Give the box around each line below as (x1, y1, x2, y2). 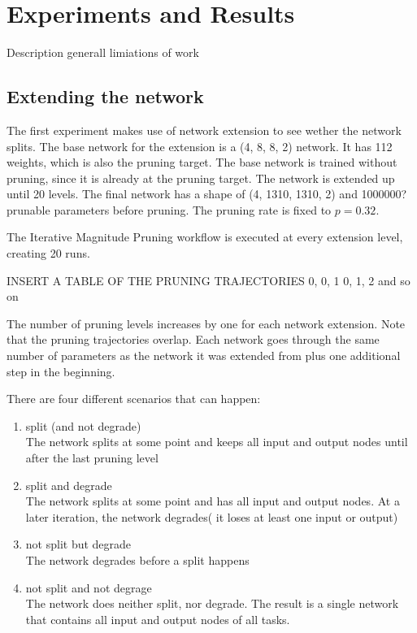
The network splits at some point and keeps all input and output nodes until (25, 433, 408, 450)
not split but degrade (25, 535, 132, 553)
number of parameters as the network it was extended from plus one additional (7, 347, 401, 364)
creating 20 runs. (7, 245, 90, 262)
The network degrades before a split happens (25, 551, 250, 568)
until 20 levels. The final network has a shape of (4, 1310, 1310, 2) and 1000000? (7, 185, 407, 202)
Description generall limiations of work (7, 44, 199, 61)
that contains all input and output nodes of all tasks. (25, 610, 290, 627)
